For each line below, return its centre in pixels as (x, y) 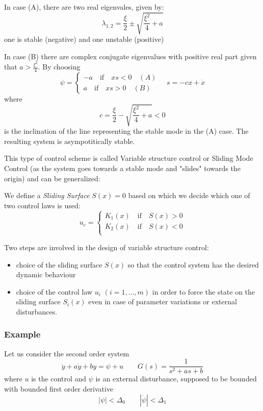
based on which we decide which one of (189, 195)
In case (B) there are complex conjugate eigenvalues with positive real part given (130, 56)
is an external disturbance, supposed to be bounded (176, 379)
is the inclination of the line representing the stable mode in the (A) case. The (126, 131)
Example (22, 334)
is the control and (59, 379)
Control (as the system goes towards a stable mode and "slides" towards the (122, 168)
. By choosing (59, 67)
